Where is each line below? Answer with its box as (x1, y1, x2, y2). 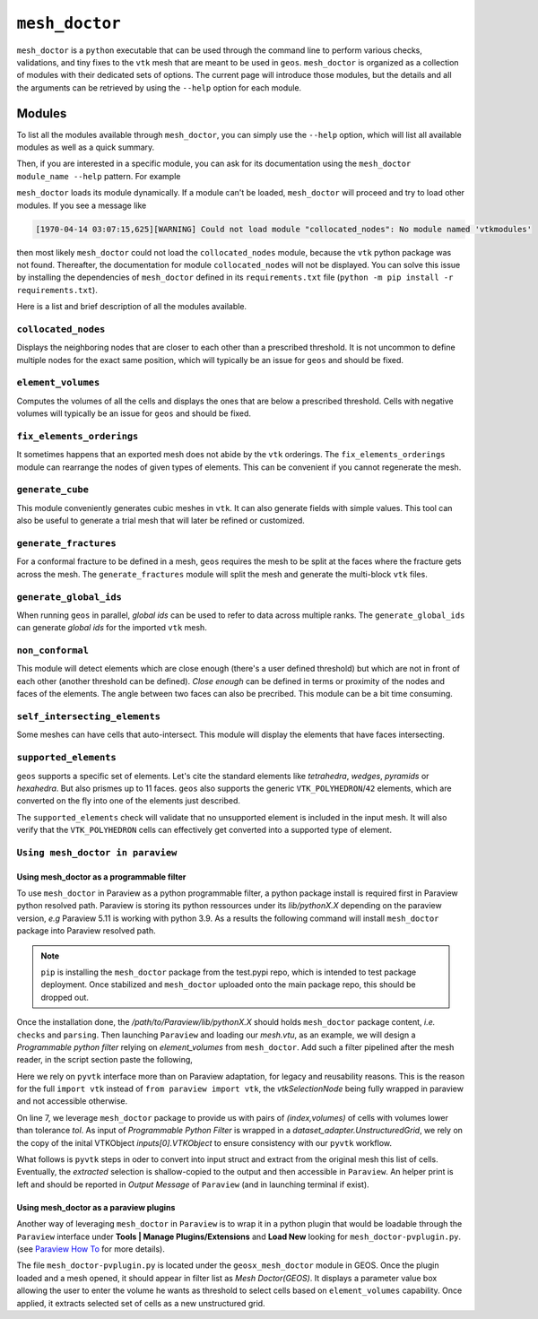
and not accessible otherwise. (16, 1096, 128, 1106)
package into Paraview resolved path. (16, 925, 156, 936)
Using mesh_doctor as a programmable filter (16, 871, 187, 882)
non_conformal (16, 645, 90, 656)
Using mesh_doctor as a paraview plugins (16, 1202, 176, 1212)
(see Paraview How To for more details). (16, 1244, 166, 1254)
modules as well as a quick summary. (16, 142, 155, 152)
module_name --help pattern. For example (16, 170, 181, 181)
